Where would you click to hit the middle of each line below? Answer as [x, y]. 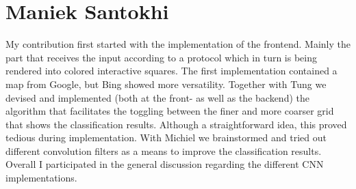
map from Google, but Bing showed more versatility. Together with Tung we [166, 84]
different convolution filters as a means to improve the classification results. [164, 150]
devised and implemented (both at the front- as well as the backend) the [157, 97]
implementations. [41, 178]
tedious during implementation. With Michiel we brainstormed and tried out [166, 137]
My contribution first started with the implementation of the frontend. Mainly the [178, 44]
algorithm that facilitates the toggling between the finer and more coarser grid [170, 111]
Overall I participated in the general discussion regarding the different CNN [165, 164]
